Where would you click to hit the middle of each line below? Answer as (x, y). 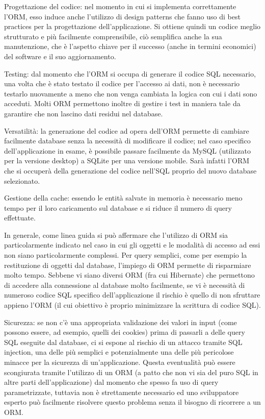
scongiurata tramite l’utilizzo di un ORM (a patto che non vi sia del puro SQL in (131, 372)
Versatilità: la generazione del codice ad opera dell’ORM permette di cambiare (127, 130)
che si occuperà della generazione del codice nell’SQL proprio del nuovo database (130, 170)
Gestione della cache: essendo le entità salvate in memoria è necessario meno (123, 198)
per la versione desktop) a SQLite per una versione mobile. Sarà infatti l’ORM (127, 161)
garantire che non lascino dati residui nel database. (84, 113)
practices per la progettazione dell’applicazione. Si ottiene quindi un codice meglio (132, 26)
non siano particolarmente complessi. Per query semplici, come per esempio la (126, 255)
